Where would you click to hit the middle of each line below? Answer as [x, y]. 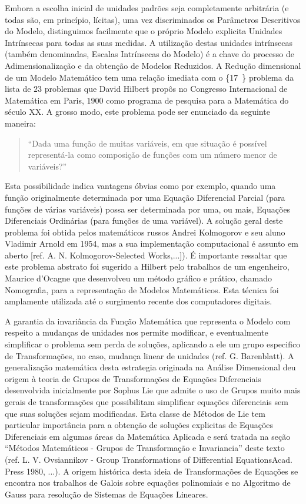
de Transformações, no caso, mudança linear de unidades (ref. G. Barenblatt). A [149, 355]
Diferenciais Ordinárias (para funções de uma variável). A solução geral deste [144, 220]
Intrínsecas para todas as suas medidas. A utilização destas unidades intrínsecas [149, 42]
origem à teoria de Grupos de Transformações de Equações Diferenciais [133, 378]
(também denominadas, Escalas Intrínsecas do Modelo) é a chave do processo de [149, 54]
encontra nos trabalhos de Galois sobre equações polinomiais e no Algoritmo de [148, 483]
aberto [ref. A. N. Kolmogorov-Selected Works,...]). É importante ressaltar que [146, 255]
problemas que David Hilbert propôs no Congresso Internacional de [166, 89]
